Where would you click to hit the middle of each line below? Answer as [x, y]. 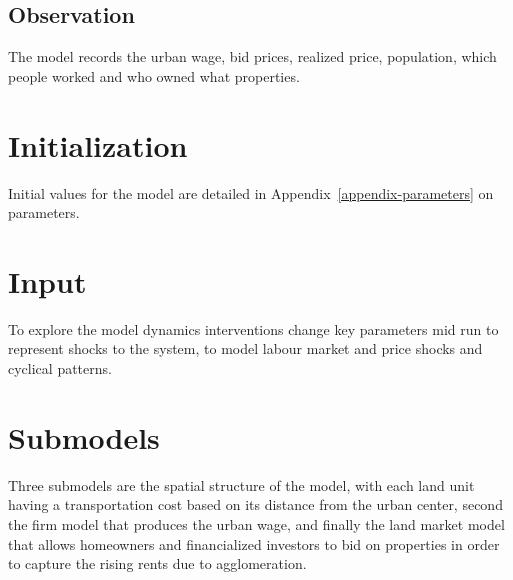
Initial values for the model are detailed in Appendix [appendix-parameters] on [251, 192]
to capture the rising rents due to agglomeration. [157, 563]
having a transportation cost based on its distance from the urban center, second [255, 504]
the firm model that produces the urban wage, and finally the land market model [256, 523]
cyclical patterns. [60, 368]
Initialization [98, 144]
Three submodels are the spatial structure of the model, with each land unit [241, 484]
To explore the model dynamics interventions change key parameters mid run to [253, 328]
